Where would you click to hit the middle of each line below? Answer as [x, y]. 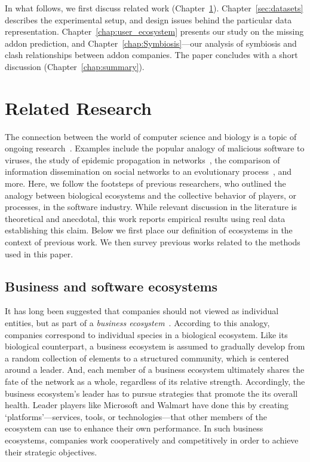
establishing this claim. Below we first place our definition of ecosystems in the [149, 230]
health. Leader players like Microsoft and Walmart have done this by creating [147, 405]
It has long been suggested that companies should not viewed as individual [142, 311]
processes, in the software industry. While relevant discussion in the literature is [151, 207]
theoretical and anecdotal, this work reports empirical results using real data [145, 218]
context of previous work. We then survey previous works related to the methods [153, 242]
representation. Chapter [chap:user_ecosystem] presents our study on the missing [154, 31]
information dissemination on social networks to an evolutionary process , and [148, 171]
